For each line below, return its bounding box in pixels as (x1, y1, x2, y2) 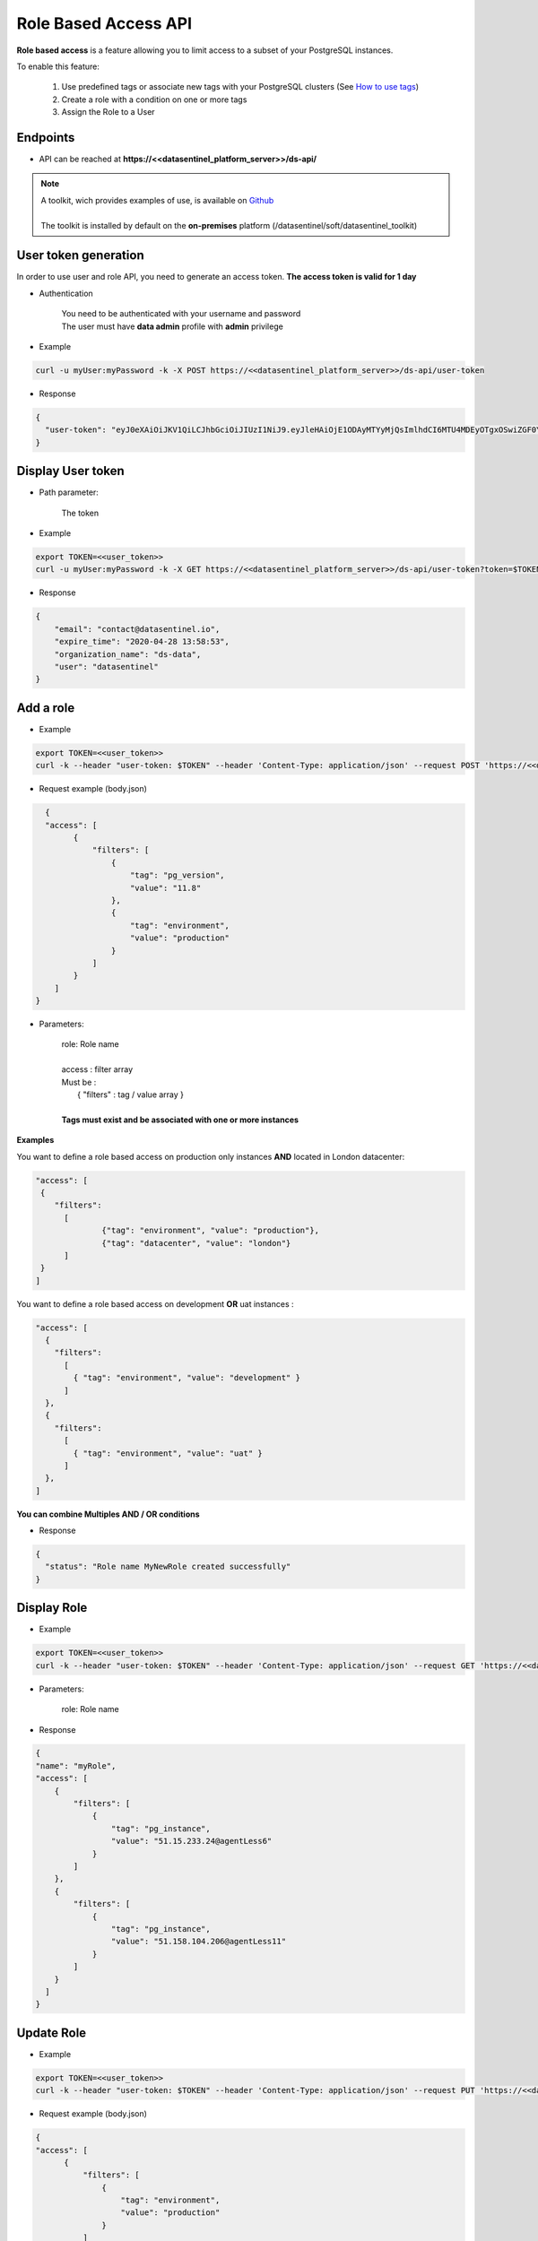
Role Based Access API (16, 13, 193, 33)
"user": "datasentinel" (54, 662, 159, 671)
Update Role (16, 2025, 87, 2040)
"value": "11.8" (130, 883, 202, 893)
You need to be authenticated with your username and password (61, 308, 301, 319)
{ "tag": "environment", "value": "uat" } (73, 1448, 264, 1458)
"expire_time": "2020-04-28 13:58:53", (54, 636, 230, 647)
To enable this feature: (16, 61, 100, 72)
